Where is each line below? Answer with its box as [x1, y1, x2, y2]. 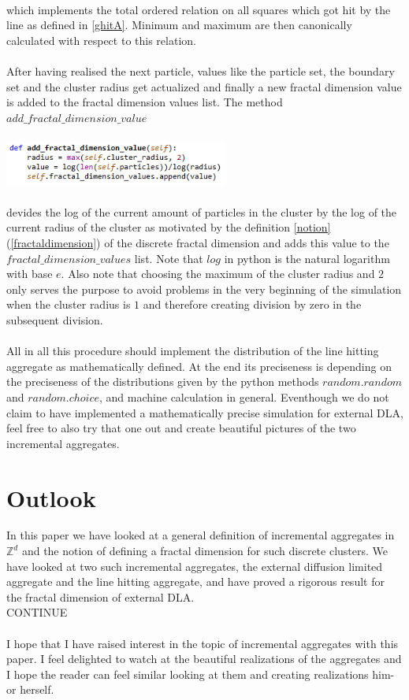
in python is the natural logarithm [224, 250, 390, 266]
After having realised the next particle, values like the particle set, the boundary [6, 62, 395, 79]
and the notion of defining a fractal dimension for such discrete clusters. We [21, 543, 389, 559]
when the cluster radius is [6, 296, 131, 313]
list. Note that [134, 250, 203, 266]
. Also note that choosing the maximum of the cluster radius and [61, 265, 375, 282]
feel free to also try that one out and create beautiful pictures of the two [6, 420, 356, 436]
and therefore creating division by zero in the [143, 296, 362, 313]
